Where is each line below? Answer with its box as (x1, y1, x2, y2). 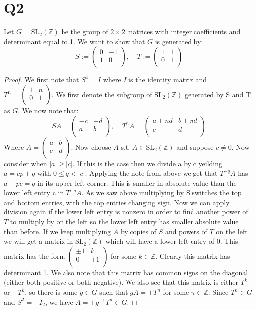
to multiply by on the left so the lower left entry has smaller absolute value (10, 216, 239, 227)
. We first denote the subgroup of (51, 89, 152, 99)
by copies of (120, 226, 156, 236)
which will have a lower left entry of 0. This (105, 236, 238, 246)
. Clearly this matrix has (155, 250, 230, 261)
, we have (45, 296, 73, 307)
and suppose (176, 141, 214, 152)
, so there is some (25, 287, 78, 297)
